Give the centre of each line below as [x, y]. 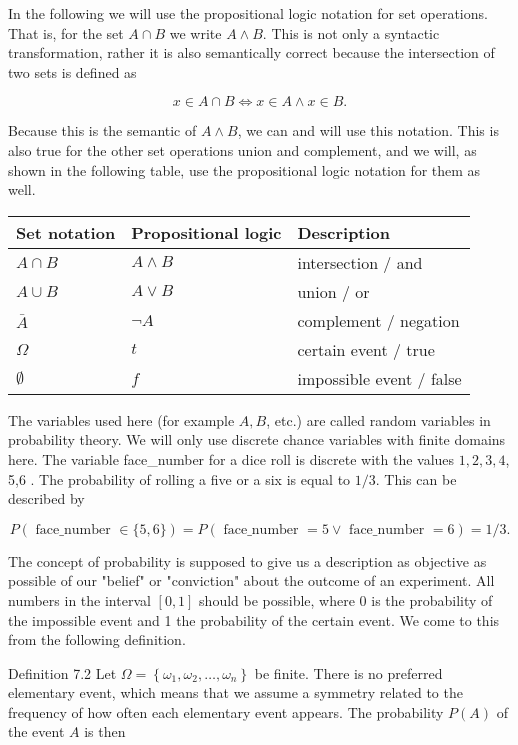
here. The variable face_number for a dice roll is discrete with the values [231, 458]
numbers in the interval [79, 599]
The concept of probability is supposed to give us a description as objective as [247, 560]
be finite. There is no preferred [348, 672]
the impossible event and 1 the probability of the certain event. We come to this [254, 619]
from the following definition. [97, 639]
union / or [333, 291]
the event [36, 731]
